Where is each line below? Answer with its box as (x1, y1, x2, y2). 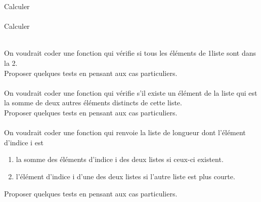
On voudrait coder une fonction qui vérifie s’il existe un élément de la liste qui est (4, 87, 257, 98)
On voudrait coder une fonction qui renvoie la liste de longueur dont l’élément (4, 127, 246, 138)
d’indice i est (4, 137, 43, 147)
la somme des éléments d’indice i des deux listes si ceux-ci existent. (16, 154, 224, 165)
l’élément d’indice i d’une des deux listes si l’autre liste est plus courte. (16, 171, 235, 181)
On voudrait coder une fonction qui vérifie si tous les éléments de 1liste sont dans (4, 48, 256, 58)
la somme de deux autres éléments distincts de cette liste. (4, 97, 182, 108)
